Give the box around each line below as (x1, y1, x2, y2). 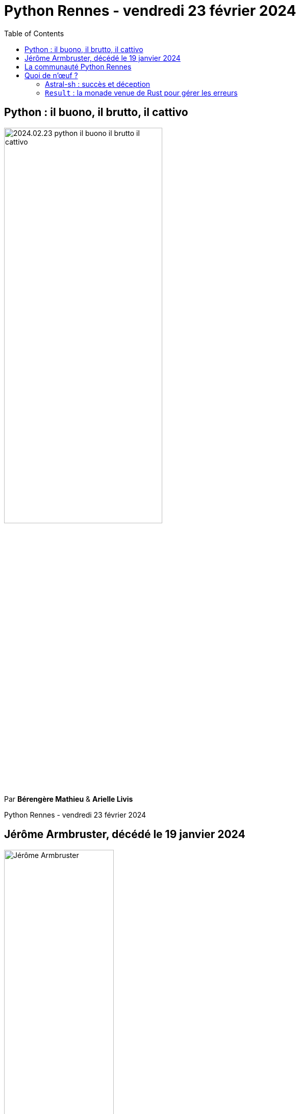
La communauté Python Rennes (24, 62, 132, 71)
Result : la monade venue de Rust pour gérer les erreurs (45, 88, 238, 97)
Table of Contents (4, 29, 64, 38)
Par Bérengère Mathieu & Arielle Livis (4, 794, 133, 803)
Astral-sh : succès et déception (45, 79, 151, 88)
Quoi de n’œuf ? (24, 71, 78, 80)
